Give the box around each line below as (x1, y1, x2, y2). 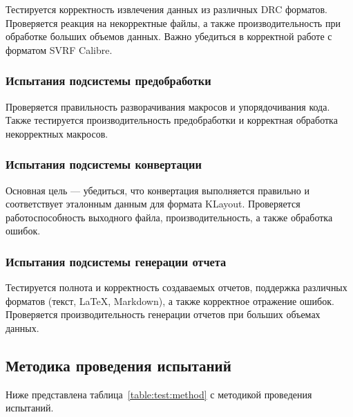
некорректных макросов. (6, 126, 108, 140)
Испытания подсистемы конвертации (6, 156, 202, 173)
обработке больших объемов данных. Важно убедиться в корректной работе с (6, 29, 332, 44)
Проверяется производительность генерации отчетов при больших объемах (6, 307, 321, 322)
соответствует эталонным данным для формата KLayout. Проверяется (6, 196, 300, 211)
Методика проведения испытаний (6, 354, 231, 376)
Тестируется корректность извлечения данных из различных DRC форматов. (6, 2, 327, 16)
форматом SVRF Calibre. (6, 42, 113, 57)
